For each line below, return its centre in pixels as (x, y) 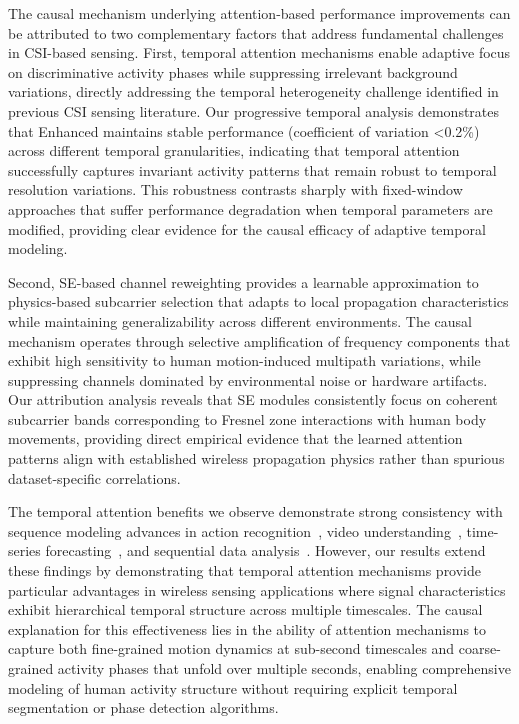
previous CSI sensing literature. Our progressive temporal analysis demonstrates (254, 110)
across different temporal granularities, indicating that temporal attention (234, 150)
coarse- (479, 648)
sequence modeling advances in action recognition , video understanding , (235, 530)
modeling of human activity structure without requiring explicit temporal (233, 687)
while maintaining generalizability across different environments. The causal (240, 320)
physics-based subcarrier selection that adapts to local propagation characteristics (258, 301)
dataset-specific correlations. (94, 477)
